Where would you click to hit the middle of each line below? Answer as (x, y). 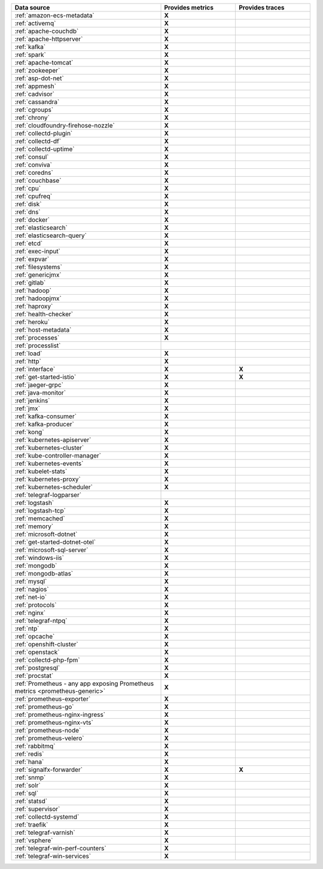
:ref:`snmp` (30, 777)
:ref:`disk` (28, 204)
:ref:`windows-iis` (39, 558)
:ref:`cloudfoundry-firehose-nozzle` (65, 125)
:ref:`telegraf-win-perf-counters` (61, 848)
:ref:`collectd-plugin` (44, 133)
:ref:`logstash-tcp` (40, 511)
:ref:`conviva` (33, 165)
